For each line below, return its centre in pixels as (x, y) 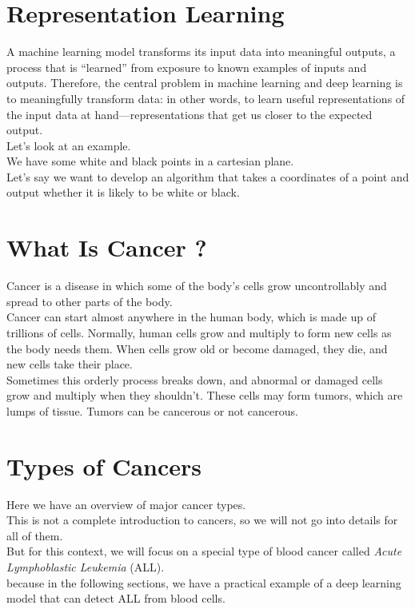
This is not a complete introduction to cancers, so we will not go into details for (202, 520)
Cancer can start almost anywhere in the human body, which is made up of (191, 317)
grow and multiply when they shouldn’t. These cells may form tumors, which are (205, 395)
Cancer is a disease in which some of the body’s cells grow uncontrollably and (197, 286)
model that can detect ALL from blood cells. (116, 598)
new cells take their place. (70, 364)
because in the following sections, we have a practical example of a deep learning (204, 582)
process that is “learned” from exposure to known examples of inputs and (187, 67)
